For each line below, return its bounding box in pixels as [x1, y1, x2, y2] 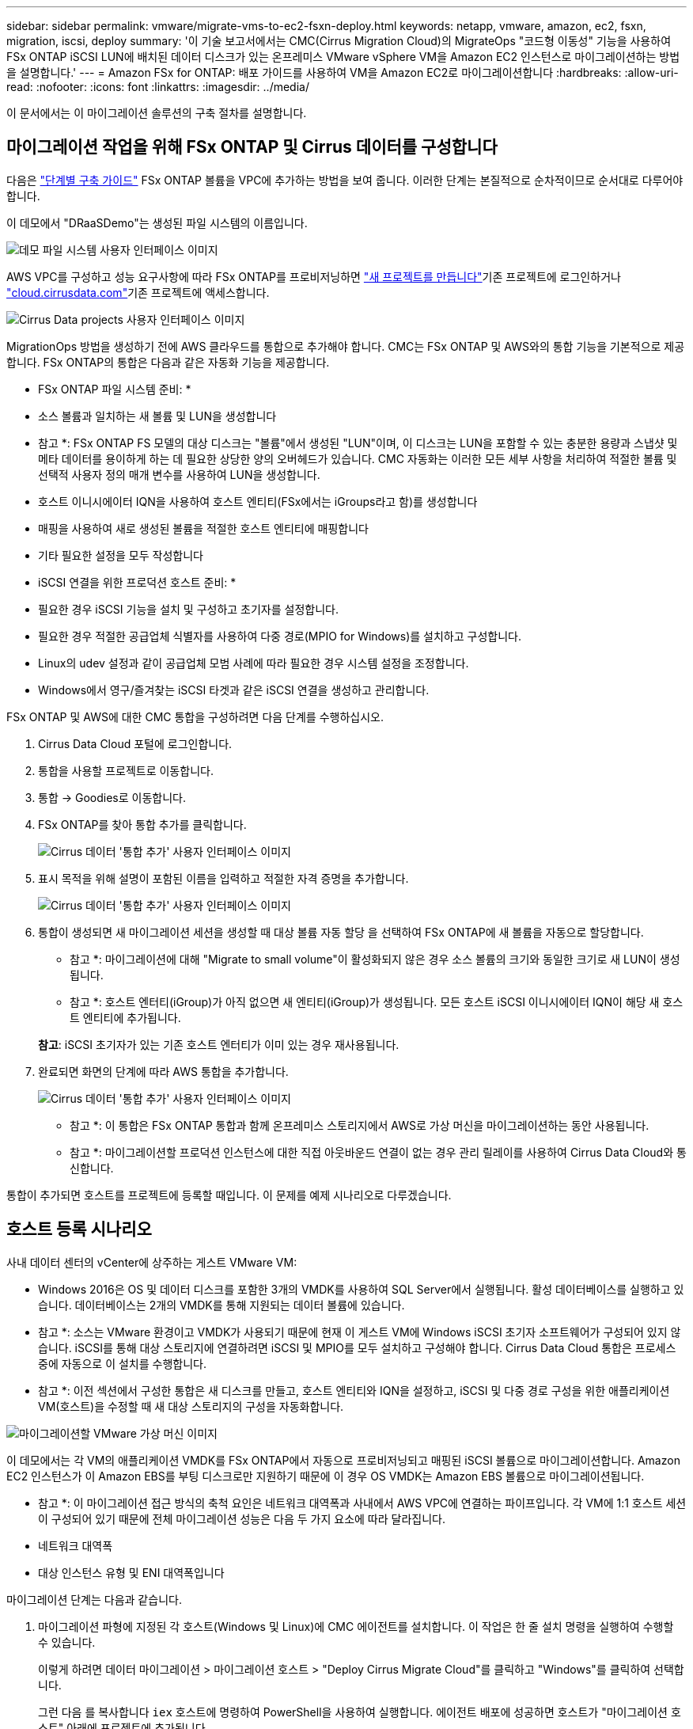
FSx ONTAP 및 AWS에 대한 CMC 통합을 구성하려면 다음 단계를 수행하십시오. [6, 709, 384, 724]
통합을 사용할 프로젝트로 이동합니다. [38, 763, 214, 777]
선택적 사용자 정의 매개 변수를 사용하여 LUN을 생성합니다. [38, 467, 320, 481]
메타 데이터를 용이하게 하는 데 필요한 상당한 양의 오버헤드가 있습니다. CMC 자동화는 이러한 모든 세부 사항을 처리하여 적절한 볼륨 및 [38, 451, 677, 465]
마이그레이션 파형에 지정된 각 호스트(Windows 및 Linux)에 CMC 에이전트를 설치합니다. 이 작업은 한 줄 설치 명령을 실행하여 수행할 [38, 1619, 674, 1633]
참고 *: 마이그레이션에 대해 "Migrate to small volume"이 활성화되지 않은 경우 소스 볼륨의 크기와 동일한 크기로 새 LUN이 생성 [70, 952, 680, 966]
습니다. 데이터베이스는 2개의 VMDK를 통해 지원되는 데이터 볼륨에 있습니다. [38, 1298, 405, 1312]
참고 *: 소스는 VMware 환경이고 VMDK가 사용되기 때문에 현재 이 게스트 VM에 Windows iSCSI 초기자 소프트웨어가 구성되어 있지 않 [38, 1324, 681, 1339]
